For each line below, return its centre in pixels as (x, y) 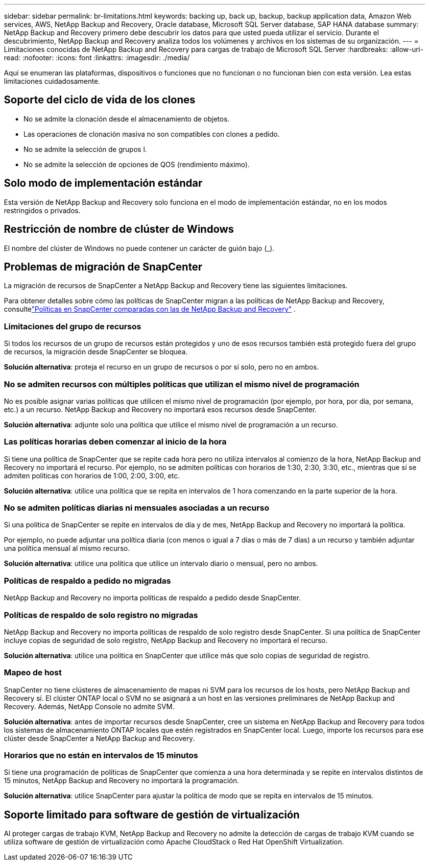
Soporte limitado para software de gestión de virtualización (152, 815)
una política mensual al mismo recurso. (67, 548)
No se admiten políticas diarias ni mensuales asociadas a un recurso (137, 508)
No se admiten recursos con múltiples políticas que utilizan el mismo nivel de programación (182, 384)
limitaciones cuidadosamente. (52, 81)
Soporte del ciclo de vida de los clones (100, 100)
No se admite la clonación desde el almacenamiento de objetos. (127, 119)
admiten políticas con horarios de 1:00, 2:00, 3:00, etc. (92, 475)
